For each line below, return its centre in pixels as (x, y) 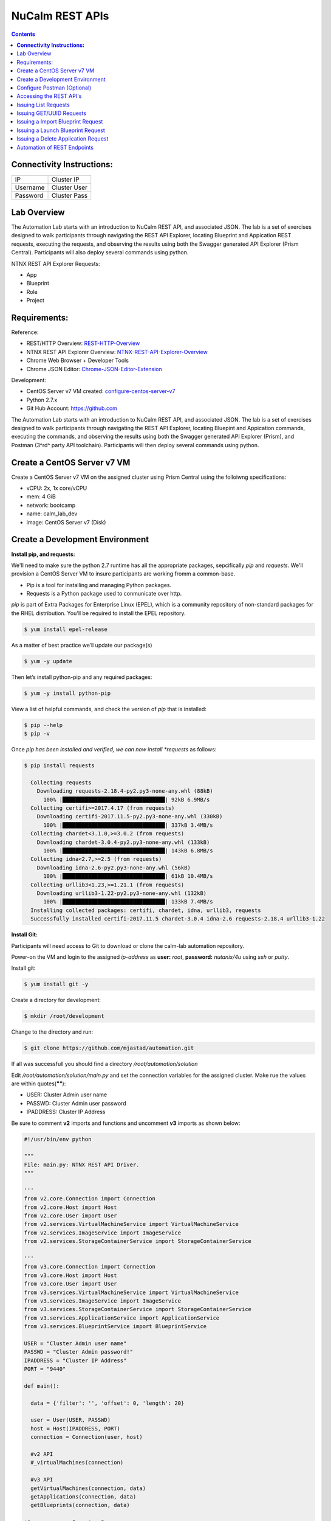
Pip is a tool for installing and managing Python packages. (99, 585)
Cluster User (70, 187)
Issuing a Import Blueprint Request (60, 122)
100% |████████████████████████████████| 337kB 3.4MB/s (128, 825)
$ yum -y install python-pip (67, 693)
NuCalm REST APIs (60, 16)
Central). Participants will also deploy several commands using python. (100, 252)
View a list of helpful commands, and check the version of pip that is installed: (109, 709)
